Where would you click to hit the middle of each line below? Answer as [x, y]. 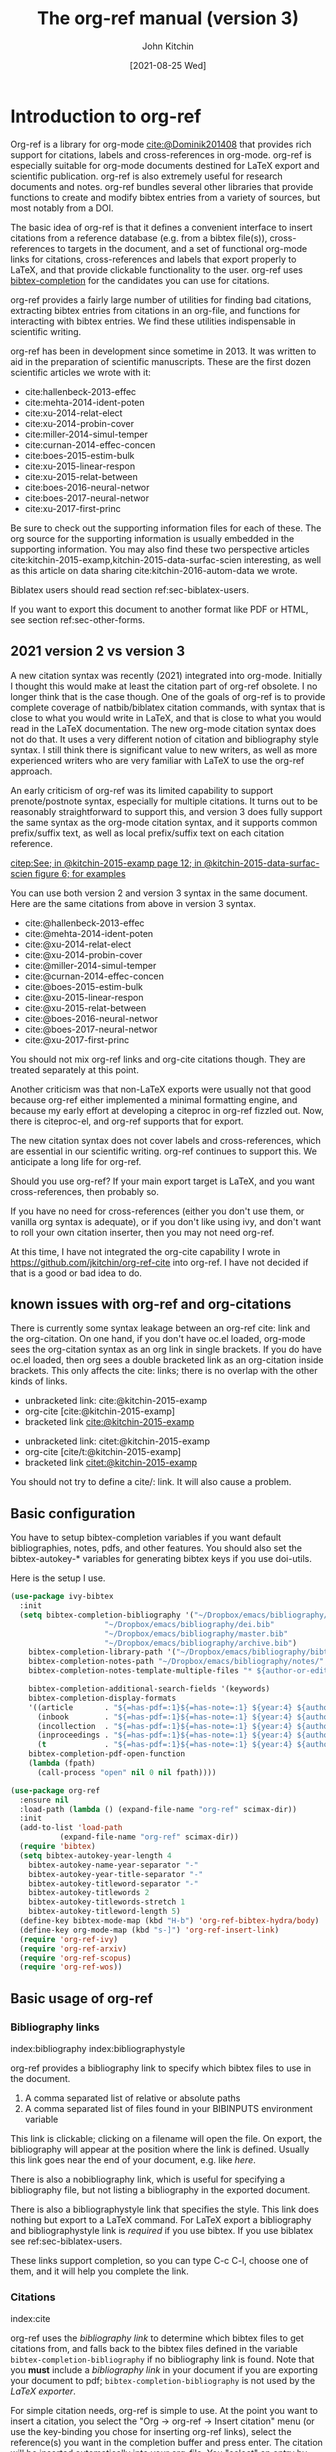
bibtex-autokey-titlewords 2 [89, 1893]
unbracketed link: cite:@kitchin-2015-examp [116, 1401]
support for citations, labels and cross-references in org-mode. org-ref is [161, 154]
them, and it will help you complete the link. [99, 2271]
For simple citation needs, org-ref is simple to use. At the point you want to [164, 2411]
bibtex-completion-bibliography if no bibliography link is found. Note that [162, 2359]
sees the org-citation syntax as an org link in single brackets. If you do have [166, 1349]
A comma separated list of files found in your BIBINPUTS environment [168, 2108]
